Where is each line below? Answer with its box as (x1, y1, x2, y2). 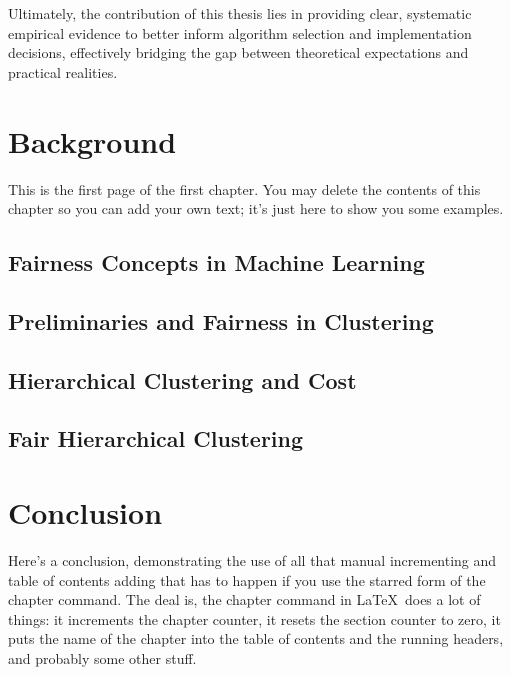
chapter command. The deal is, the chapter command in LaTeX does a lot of (8, 589, 481, 610)
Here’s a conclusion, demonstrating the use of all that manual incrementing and (8, 549, 497, 570)
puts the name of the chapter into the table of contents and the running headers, (8, 628, 504, 649)
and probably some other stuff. (8, 647, 197, 668)
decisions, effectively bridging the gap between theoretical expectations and (8, 42, 469, 63)
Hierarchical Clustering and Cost (8, 364, 357, 395)
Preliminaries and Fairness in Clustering (8, 305, 434, 336)
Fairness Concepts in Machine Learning (8, 247, 425, 278)
